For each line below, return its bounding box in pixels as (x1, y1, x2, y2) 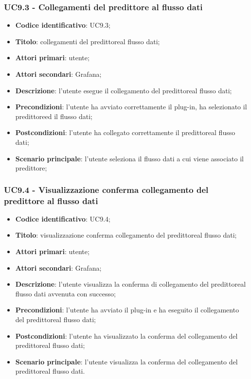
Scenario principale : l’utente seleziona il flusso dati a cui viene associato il (15, 153, 244, 163)
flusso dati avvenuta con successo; (15, 288, 116, 298)
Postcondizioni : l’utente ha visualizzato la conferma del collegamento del (15, 330, 238, 341)
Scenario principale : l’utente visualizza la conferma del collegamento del (15, 356, 238, 366)
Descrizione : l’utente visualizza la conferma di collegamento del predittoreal (15, 279, 246, 289)
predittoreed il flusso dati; (15, 111, 92, 121)
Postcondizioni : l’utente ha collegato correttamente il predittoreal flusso (15, 127, 235, 138)
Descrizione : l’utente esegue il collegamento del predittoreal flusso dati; (15, 85, 232, 95)
